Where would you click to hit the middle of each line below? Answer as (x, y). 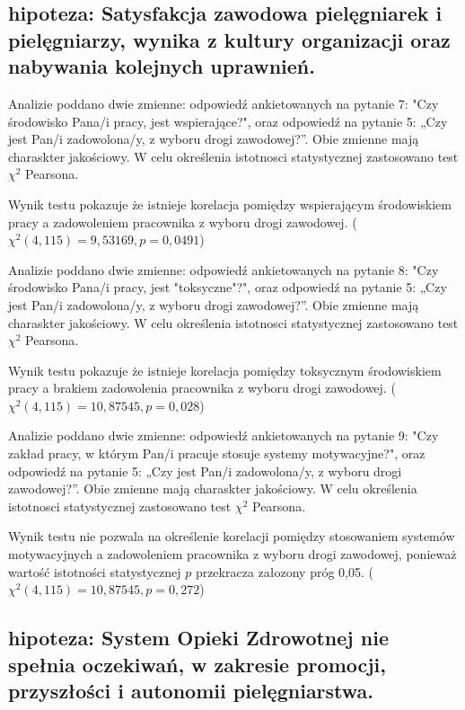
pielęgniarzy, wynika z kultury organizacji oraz (229, 39)
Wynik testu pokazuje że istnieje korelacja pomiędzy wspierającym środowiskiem (230, 204)
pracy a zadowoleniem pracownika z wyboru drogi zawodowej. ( (183, 222)
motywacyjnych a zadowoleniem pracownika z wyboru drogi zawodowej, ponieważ (232, 554)
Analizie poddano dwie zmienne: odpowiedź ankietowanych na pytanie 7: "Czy (224, 103)
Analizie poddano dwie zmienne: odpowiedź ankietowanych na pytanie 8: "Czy (224, 269)
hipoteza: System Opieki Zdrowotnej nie (198, 638)
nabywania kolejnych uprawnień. (162, 66)
